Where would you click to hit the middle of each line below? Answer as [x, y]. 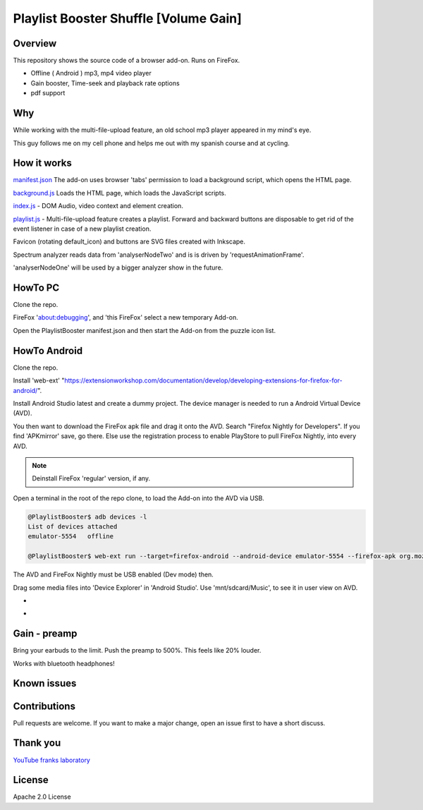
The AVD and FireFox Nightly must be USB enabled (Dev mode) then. [114, 574]
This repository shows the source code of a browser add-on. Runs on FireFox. [127, 61]
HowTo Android [48, 350]
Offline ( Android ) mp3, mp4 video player [91, 73]
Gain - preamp [45, 634]
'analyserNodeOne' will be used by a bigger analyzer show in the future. [118, 267]
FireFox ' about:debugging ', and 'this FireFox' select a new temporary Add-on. [126, 318]
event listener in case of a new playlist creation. [82, 229]
